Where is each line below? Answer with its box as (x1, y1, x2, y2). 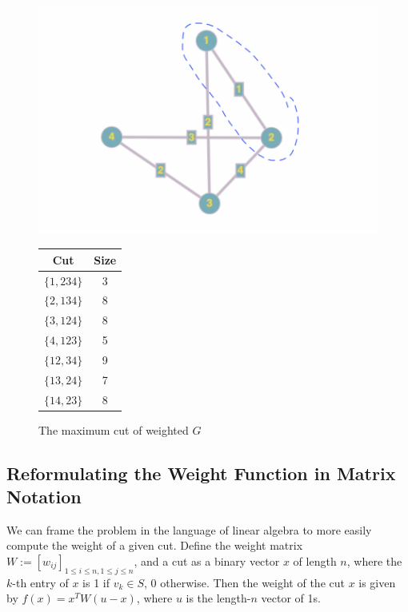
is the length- (186, 590, 251, 606)
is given (358, 574, 396, 590)
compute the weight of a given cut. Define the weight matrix (6, 537, 303, 554)
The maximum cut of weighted (38, 421, 189, 438)
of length (293, 553, 337, 570)
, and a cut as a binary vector (134, 553, 280, 570)
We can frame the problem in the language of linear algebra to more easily (6, 521, 372, 538)
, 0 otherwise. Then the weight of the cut (144, 574, 345, 590)
